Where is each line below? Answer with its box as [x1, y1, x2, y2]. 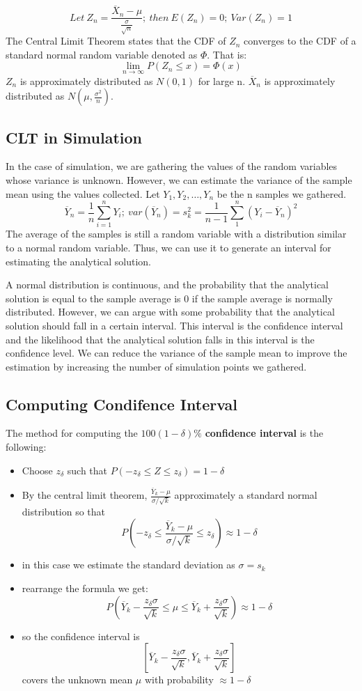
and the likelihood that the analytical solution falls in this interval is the [6, 332, 315, 346]
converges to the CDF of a [244, 33, 356, 48]
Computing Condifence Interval [6, 393, 238, 414]
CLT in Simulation [6, 126, 142, 148]
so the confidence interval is [22, 628, 140, 643]
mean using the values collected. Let [6, 186, 160, 201]
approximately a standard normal [174, 488, 317, 502]
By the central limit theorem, [22, 488, 148, 502]
